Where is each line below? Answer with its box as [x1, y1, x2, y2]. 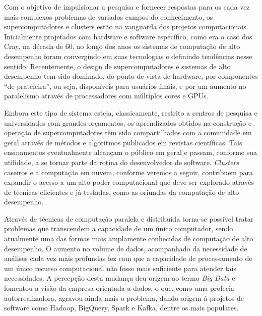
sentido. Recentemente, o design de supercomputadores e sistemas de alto [4, 61, 231, 71]
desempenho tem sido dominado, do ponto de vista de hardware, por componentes [4, 71, 258, 81]
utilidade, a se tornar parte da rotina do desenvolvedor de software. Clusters [4, 156, 239, 167]
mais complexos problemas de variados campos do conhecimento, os [4, 11, 213, 22]
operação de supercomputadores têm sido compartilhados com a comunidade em [4, 127, 252, 138]
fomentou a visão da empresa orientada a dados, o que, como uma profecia [4, 283, 234, 293]
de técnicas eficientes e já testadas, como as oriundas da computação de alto [4, 186, 239, 197]
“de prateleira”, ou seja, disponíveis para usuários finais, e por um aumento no [4, 80, 246, 91]
